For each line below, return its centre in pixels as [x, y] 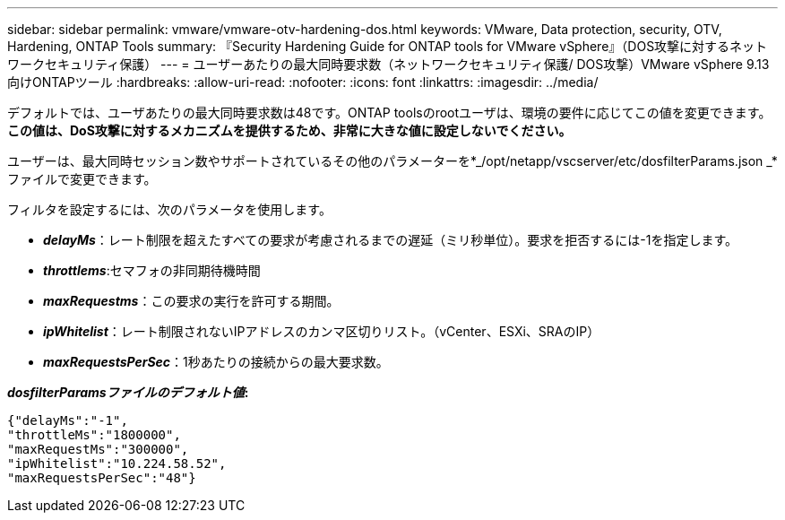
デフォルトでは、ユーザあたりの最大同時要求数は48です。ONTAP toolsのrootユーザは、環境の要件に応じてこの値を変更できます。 [389, 113]
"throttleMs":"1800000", [94, 435]
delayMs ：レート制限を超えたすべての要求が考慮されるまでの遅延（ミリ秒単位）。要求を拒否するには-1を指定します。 [391, 240]
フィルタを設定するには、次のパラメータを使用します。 [169, 209]
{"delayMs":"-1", [68, 420]
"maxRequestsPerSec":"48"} [102, 478]
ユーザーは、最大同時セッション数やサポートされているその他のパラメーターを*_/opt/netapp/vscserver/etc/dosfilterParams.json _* [392, 161]
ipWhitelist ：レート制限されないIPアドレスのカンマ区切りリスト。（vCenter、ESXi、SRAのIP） [322, 331]
